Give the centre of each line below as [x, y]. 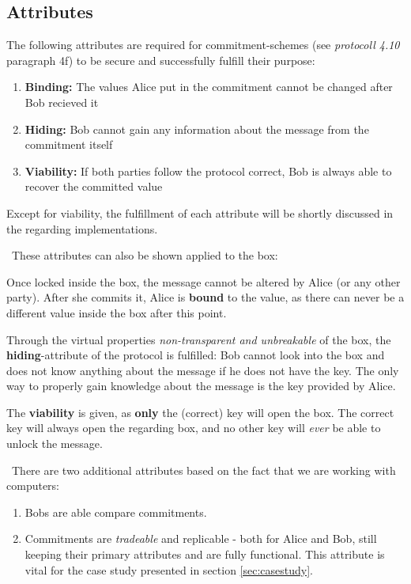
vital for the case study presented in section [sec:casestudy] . [169, 569]
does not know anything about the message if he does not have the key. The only [203, 370]
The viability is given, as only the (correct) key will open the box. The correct [200, 412]
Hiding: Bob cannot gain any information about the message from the [197, 129]
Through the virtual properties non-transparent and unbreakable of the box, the [199, 339]
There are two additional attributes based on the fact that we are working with [204, 470]
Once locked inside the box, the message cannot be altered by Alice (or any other [204, 281]
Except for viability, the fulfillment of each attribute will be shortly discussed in [200, 212]
